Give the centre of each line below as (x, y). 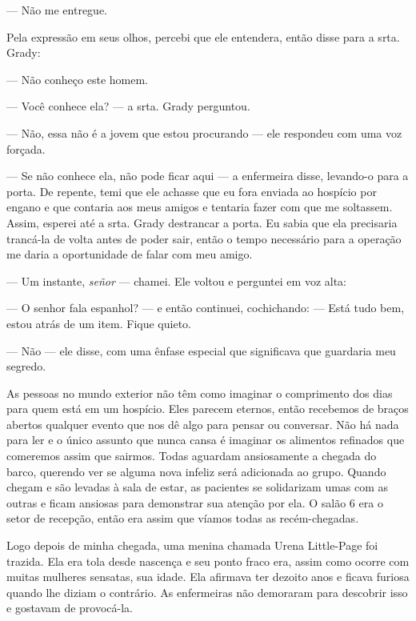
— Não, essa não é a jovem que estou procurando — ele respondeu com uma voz (204, 132)
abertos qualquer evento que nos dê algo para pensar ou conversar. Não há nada (203, 424)
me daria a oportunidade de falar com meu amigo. (130, 254)
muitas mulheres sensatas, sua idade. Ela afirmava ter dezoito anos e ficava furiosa (208, 577)
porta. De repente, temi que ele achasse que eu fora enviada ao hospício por (192, 191)
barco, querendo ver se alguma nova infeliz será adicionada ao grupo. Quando (196, 471)
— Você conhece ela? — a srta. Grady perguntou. (128, 106)
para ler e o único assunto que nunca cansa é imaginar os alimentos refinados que (206, 440)
